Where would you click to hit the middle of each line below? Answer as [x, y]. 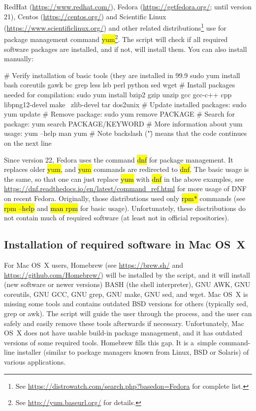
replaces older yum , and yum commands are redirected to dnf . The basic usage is [127, 169]
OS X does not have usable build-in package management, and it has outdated [123, 333]
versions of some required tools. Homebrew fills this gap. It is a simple [111, 342]
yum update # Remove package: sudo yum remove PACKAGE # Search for [120, 114]
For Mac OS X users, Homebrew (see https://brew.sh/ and [94, 265]
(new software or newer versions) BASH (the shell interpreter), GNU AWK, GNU [127, 284]
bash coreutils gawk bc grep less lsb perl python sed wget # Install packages [120, 85]
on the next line [28, 143]
